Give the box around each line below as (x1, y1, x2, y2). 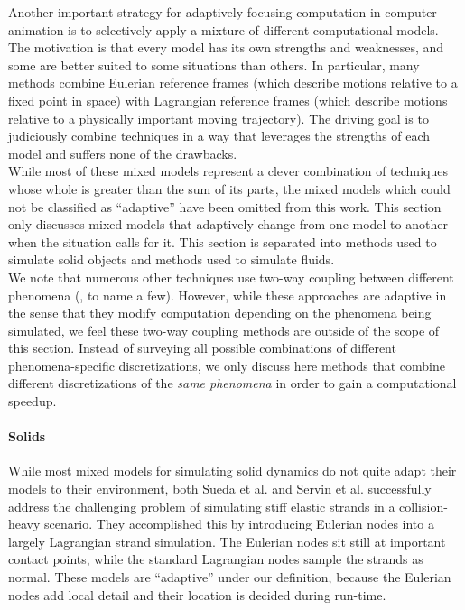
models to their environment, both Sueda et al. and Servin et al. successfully (8, 479, 432, 498)
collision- (399, 496, 448, 515)
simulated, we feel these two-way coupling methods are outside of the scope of (8, 320, 440, 339)
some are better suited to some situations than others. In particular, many (8, 55, 420, 74)
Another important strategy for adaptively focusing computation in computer (8, 3, 437, 21)
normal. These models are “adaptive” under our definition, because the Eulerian (8, 568, 451, 587)
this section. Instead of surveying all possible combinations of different (8, 338, 396, 357)
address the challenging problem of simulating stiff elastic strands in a (8, 496, 395, 515)
